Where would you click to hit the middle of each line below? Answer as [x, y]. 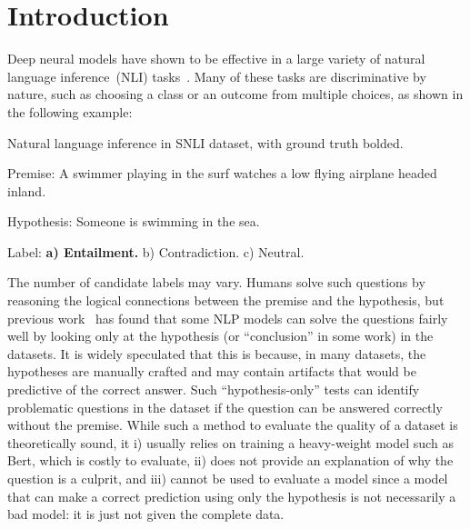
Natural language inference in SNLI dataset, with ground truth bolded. [205, 142]
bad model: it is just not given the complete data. [146, 514]
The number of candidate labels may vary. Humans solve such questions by [216, 282]
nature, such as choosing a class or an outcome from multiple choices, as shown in [235, 94]
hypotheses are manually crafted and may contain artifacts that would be [212, 371]
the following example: [70, 111]
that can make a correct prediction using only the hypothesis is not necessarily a [232, 496]
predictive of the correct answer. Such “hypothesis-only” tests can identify [214, 389]
